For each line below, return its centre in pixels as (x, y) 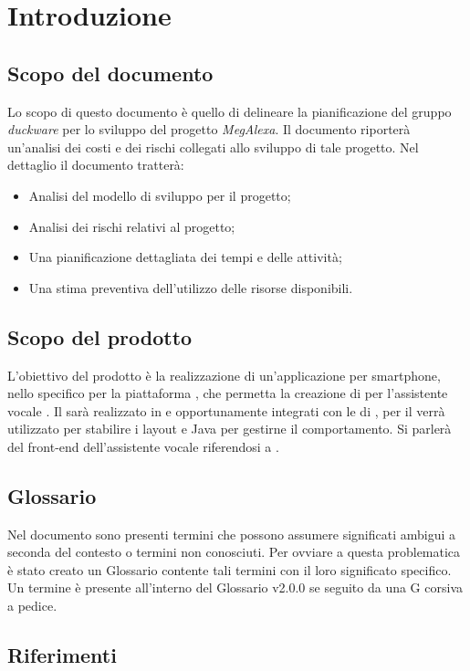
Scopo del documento (110, 73)
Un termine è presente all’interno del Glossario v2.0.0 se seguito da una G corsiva (235, 587)
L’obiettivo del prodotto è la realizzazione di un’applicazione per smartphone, (224, 375)
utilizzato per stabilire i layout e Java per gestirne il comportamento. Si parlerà (230, 429)
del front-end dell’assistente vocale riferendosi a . (143, 446)
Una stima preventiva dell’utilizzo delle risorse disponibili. (191, 287)
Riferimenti (62, 655)
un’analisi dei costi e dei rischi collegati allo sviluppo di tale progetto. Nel (213, 147)
